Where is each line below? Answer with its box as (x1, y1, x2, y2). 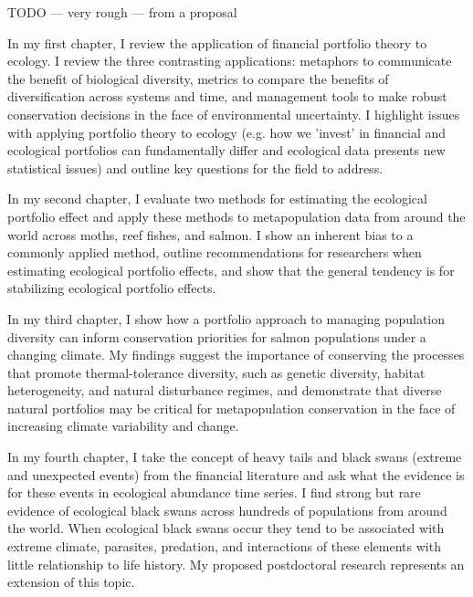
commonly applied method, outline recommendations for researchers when (7, 243, 422, 262)
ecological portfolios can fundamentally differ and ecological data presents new (7, 141, 446, 160)
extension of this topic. (7, 572, 135, 592)
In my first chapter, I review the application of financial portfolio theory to (7, 33, 427, 52)
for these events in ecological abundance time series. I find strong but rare (7, 483, 421, 502)
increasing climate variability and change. (7, 416, 239, 435)
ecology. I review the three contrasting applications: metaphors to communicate (7, 51, 452, 70)
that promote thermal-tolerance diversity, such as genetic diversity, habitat (7, 362, 426, 382)
